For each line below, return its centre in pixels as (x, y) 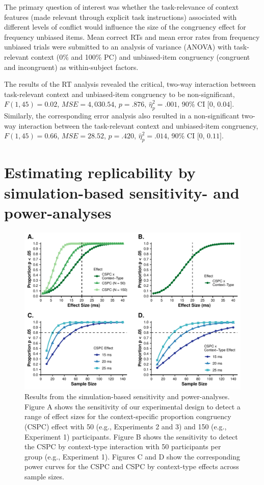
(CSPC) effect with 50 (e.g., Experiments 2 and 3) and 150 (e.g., (126, 427)
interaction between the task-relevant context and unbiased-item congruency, (138, 125)
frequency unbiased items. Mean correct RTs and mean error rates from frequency (132, 37)
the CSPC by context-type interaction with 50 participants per (123, 446)
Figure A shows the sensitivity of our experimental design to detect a (133, 406)
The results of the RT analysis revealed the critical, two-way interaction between (130, 84)
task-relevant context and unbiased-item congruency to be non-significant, (120, 94)
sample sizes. (44, 477)
